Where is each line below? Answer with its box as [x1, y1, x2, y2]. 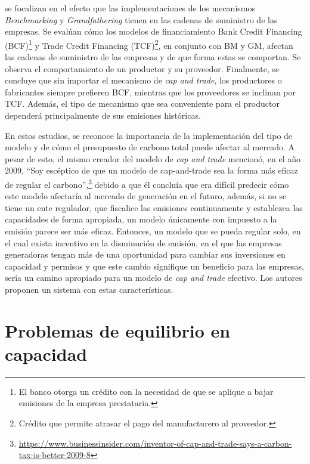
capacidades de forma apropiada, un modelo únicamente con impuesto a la [5, 213, 277, 225]
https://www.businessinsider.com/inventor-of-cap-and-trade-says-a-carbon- [18, 437, 292, 449]
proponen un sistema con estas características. [5, 283, 173, 295]
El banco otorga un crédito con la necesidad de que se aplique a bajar [18, 385, 274, 397]
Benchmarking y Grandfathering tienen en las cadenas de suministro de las [5, 13, 278, 26]
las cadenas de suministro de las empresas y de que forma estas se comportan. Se [5, 51, 301, 63]
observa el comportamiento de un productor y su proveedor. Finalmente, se [5, 62, 280, 75]
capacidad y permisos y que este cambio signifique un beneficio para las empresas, [5, 259, 304, 272]
